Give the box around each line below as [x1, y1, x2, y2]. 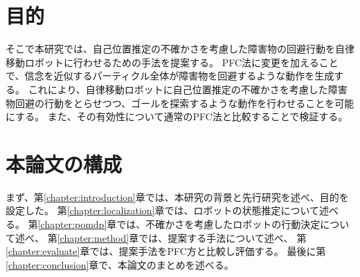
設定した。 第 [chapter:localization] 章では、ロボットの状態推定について [6, 203, 320, 218]
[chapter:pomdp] [37, 217, 107, 231]
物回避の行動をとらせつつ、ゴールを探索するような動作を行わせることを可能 [6, 95, 354, 110]
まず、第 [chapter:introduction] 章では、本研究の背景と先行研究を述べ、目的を [6, 189, 349, 204]
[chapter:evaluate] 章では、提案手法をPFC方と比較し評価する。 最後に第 [6, 244, 326, 258]
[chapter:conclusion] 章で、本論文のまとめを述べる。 [6, 257, 234, 271]
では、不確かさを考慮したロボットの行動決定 [116, 217, 321, 231]
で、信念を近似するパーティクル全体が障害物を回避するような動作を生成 [6, 68, 334, 83]
